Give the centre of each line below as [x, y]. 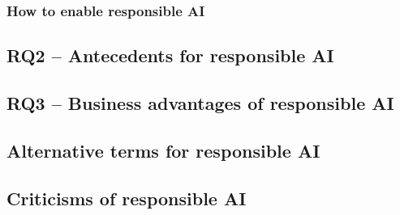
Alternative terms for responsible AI [163, 150]
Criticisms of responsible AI [127, 198]
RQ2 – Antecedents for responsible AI [170, 55]
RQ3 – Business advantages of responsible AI [200, 103]
